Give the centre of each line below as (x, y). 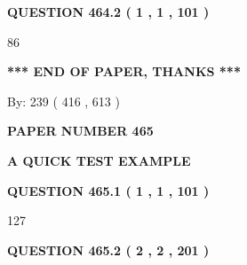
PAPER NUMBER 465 (80, 131)
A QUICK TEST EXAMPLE (99, 160)
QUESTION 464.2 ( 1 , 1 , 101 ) (108, 12)
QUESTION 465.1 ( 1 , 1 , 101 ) (108, 190)
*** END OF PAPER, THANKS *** (124, 71)
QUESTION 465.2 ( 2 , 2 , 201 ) (108, 249)
